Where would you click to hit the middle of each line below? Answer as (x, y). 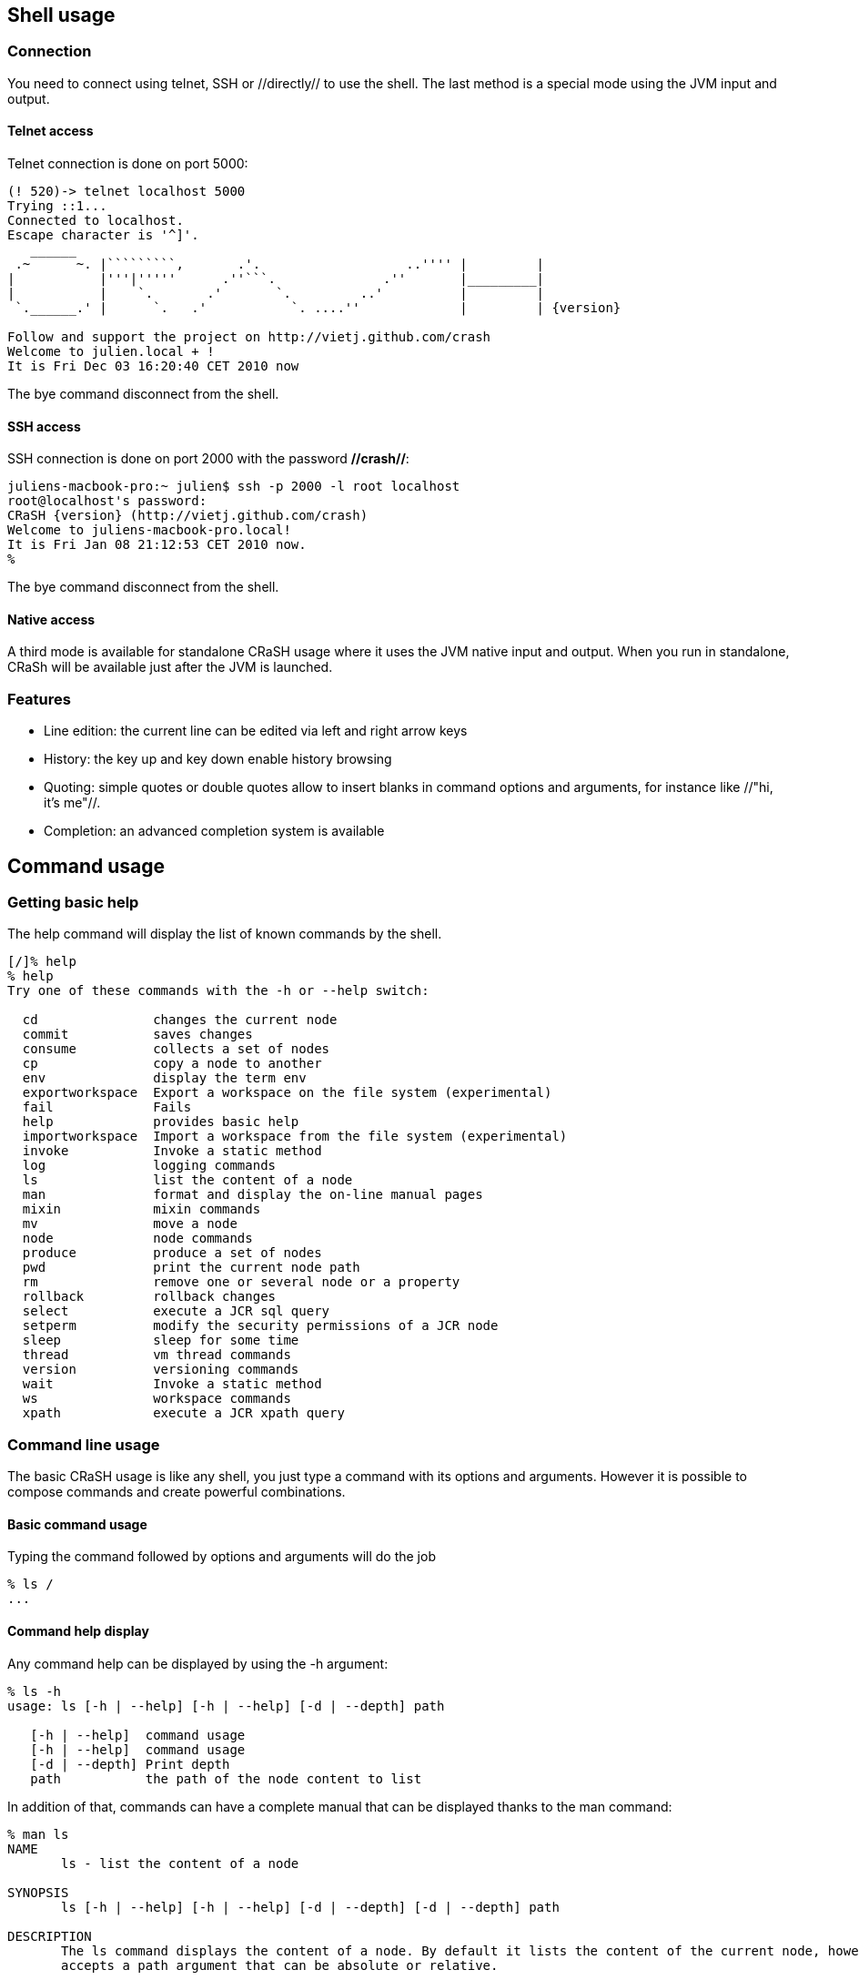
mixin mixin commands (141, 1209)
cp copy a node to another (172, 1064)
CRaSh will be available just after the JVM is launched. (170, 667)
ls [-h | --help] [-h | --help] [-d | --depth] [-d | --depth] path (310, 1907)
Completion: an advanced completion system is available (214, 831)
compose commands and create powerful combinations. (177, 1492)
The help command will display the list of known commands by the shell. (225, 934)
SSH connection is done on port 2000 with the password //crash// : (208, 459)
